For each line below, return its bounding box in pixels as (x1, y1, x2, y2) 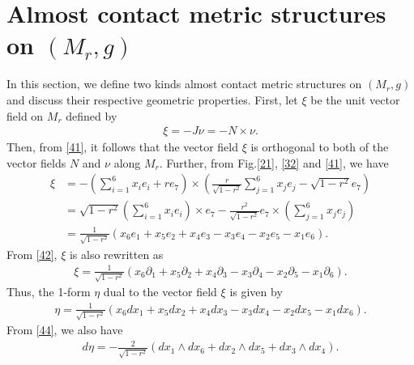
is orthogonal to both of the (250, 138, 389, 155)
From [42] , (6, 245, 58, 262)
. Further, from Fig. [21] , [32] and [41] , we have (159, 154, 389, 171)
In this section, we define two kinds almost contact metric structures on (6, 75, 362, 92)
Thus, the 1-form (6, 283, 91, 300)
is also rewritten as (69, 245, 164, 262)
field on (6, 107, 44, 124)
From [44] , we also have (6, 321, 123, 338)
